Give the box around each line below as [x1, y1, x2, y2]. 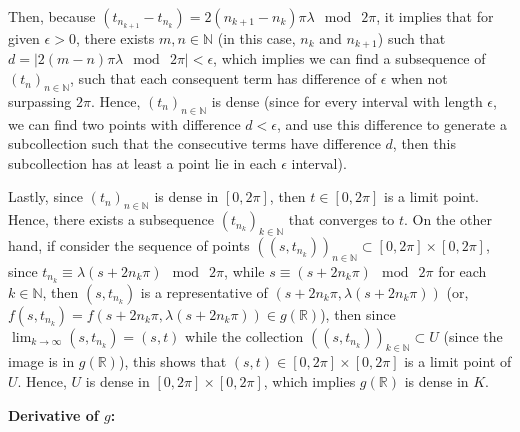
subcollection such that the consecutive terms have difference [8, 133, 381, 154]
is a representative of [140, 281, 268, 302]
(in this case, [217, 28, 296, 48]
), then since [320, 303, 396, 324]
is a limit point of [404, 351, 512, 372]
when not [390, 68, 448, 89]
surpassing [8, 90, 72, 111]
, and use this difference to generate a [276, 113, 507, 134]
